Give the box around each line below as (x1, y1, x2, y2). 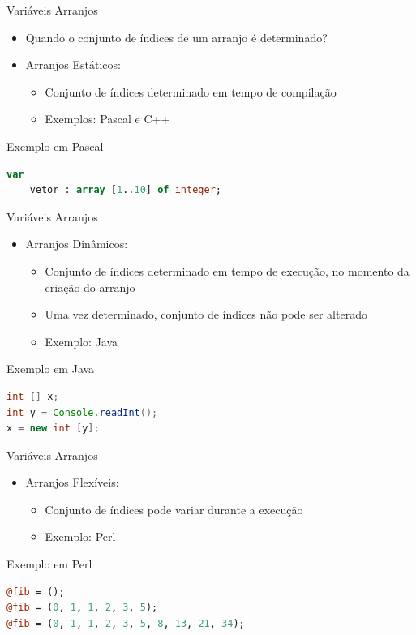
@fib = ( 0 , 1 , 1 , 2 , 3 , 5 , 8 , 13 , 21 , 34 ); (6, 617, 245, 629)
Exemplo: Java (45, 333, 118, 350)
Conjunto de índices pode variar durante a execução (45, 500, 303, 517)
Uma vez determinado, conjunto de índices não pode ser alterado (45, 306, 367, 323)
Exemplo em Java (6, 360, 95, 377)
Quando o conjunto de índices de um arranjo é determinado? (25, 28, 328, 45)
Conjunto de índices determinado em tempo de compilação (45, 83, 337, 100)
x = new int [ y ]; (6, 423, 100, 435)
